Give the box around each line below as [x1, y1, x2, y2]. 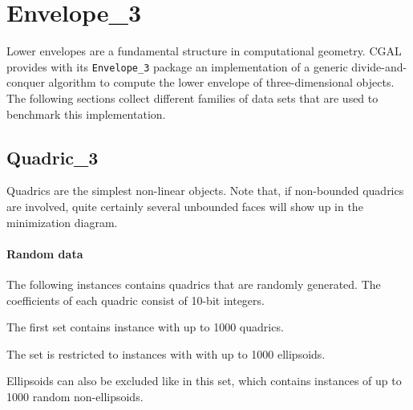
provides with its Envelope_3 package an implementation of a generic [6, 58, 348, 75]
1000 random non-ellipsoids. [6, 388, 144, 404]
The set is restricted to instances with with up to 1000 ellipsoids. [6, 345, 326, 362]
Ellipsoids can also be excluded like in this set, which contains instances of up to [6, 372, 402, 389]
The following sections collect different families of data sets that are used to [6, 89, 379, 106]
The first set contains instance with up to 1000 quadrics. [6, 319, 284, 335]
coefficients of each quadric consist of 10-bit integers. [6, 291, 265, 308]
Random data [6, 245, 83, 262]
